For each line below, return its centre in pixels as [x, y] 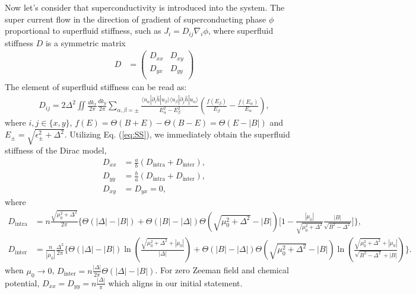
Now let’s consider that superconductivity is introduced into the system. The [145, 7]
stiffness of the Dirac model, [56, 150]
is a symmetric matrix [85, 42]
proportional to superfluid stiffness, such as [83, 31]
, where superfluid [241, 31]
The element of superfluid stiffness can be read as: [96, 87]
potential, [22, 282]
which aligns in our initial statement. [175, 282]
